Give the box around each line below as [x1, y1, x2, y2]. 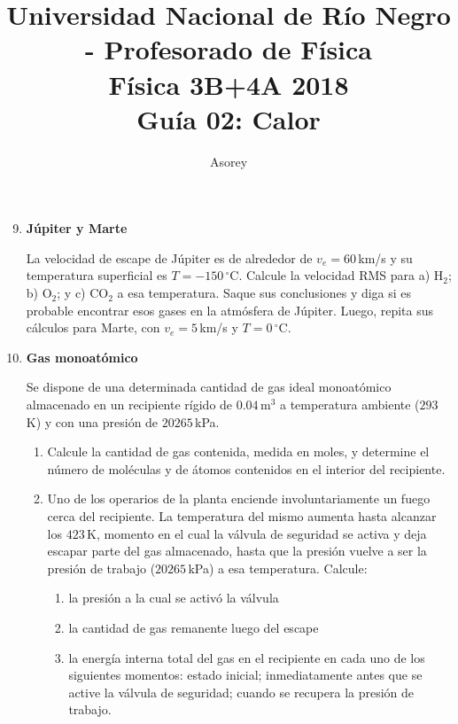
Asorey [209, 152, 248, 170]
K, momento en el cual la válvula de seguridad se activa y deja [87, 524, 427, 542]
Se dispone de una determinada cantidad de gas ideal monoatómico [26, 378, 392, 396]
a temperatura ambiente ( [279, 395, 420, 414]
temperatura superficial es [26, 266, 167, 284]
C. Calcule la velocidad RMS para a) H [229, 266, 444, 284]
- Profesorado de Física [84, 31, 373, 67]
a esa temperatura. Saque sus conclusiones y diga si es [117, 284, 412, 302]
